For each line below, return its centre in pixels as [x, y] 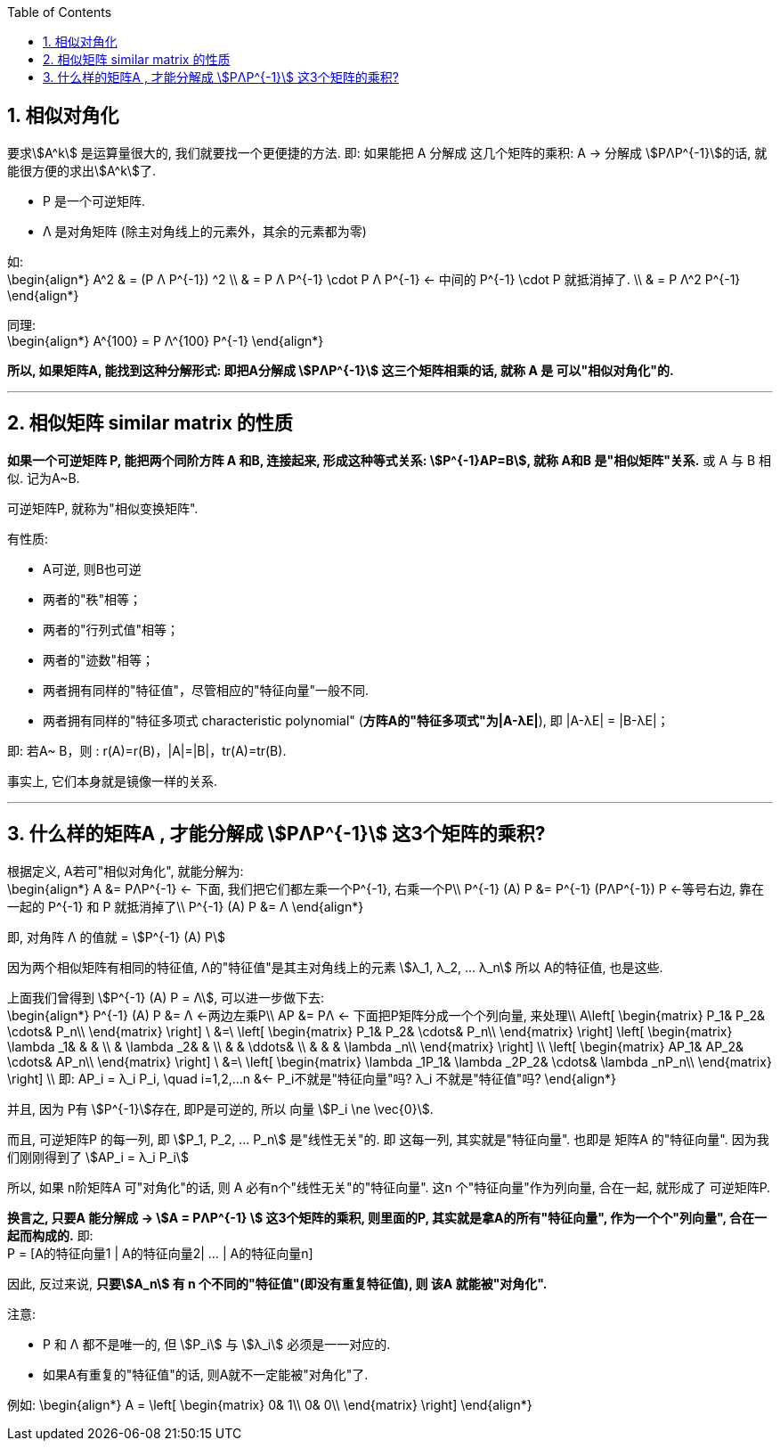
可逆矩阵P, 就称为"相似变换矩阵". [103, 508]
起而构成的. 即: [50, 1235]
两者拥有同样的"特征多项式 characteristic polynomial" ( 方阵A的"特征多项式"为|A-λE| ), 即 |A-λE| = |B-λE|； [356, 720]
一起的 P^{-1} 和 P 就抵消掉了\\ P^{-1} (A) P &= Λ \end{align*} [186, 906]
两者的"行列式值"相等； [111, 629]
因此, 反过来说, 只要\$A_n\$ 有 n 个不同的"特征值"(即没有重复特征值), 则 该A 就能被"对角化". [277, 1283]
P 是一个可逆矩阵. [94, 200]
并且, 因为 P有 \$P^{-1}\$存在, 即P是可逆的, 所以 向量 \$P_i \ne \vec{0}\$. [220, 1108]
